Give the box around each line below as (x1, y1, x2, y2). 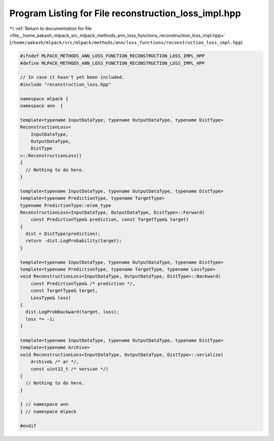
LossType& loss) (30, 295, 71, 301)
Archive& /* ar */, (30, 359, 80, 365)
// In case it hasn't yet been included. (20, 74, 125, 80)
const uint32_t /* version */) (30, 366, 109, 372)
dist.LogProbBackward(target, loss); (25, 309, 119, 315)
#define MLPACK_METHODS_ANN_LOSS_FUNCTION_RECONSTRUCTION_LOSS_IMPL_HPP (20, 60, 205, 66)
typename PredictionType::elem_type (20, 202, 112, 208)
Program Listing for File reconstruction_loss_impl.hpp (9, 8, 241, 19)
